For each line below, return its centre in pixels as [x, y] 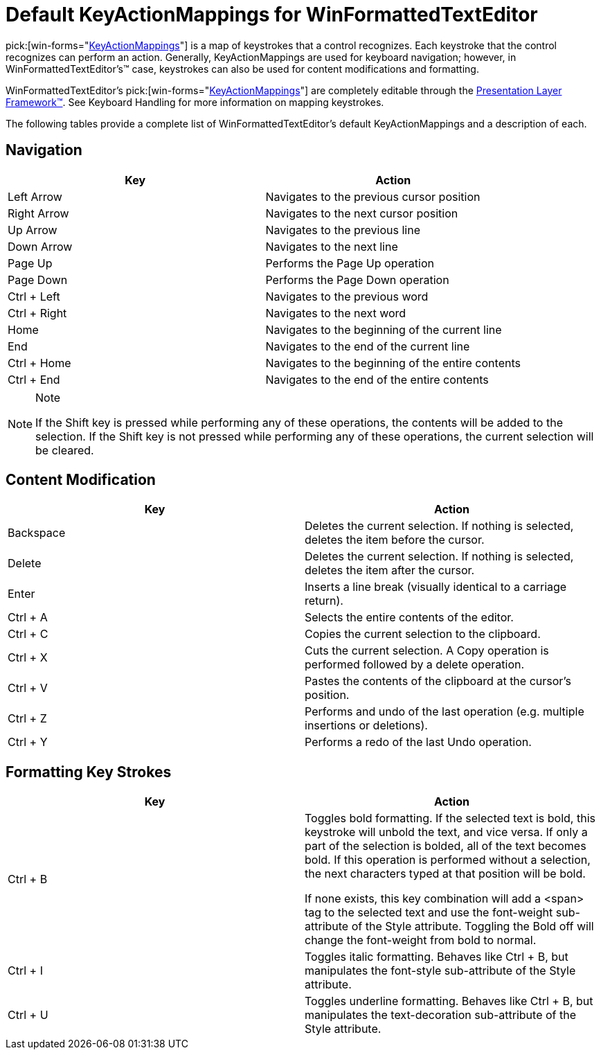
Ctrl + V [28, 688]
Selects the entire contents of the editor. [409, 618]
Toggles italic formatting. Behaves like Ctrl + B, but [437, 957]
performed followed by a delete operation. [415, 665]
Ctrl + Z [27, 719]
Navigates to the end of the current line [368, 346]
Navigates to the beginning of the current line [384, 329]
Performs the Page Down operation [357, 280]
